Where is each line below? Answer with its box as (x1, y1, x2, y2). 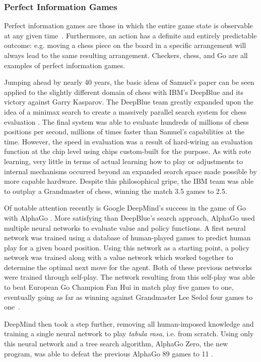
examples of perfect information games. (4, 60, 125, 70)
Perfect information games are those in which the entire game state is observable (4, 20, 253, 31)
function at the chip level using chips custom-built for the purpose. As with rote (4, 146, 251, 157)
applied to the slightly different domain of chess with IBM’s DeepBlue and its (4, 86, 244, 97)
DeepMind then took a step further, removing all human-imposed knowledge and (4, 318, 254, 329)
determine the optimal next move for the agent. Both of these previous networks (4, 262, 252, 272)
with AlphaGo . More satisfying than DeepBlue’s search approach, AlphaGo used (4, 212, 255, 223)
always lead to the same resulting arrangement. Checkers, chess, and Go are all (4, 50, 248, 60)
